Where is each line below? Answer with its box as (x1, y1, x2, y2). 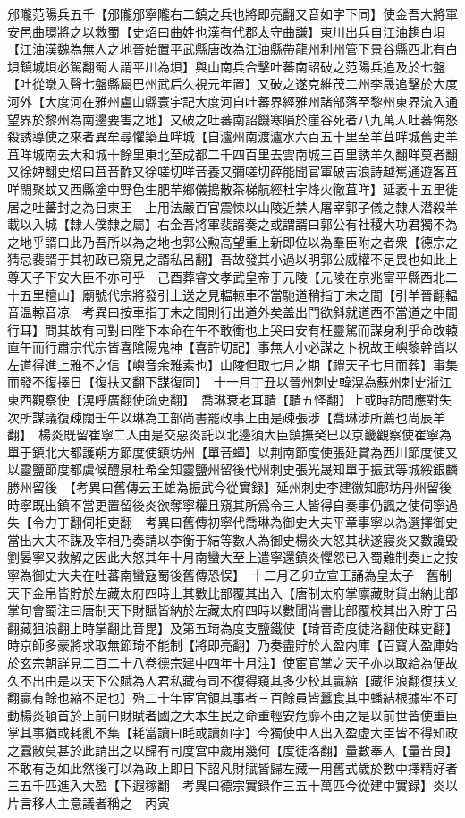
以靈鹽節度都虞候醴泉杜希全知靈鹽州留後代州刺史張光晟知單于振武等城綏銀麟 (7, 460, 458, 479)
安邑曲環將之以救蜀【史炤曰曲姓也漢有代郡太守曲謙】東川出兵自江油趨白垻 (7, 21, 445, 40)
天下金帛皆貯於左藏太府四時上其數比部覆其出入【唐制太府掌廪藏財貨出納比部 (7, 583, 458, 601)
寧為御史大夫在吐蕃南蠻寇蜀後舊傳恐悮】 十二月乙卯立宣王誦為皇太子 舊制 (7, 566, 452, 584)
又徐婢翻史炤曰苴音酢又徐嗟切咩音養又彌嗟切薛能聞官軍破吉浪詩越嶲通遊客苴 (7, 162, 458, 181)
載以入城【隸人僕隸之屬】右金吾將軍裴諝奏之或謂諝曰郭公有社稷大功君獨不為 (7, 215, 458, 234)
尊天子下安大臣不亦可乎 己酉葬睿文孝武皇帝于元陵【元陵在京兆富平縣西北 (7, 267, 445, 285)
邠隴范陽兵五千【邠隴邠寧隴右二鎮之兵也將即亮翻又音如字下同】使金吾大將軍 (7, 4, 458, 22)
